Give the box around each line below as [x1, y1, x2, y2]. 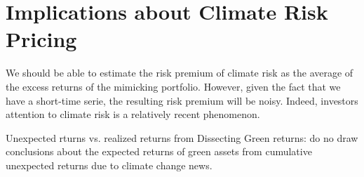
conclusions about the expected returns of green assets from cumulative [6, 144, 312, 159]
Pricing [6, 25, 77, 53]
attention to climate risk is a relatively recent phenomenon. [6, 107, 260, 122]
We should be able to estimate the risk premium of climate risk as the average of [6, 65, 353, 80]
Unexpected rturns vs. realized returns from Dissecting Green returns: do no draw [6, 130, 358, 145]
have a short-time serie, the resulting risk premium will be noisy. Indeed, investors [6, 93, 358, 107]
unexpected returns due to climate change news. [6, 157, 213, 172]
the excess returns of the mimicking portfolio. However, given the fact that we [6, 79, 341, 93]
